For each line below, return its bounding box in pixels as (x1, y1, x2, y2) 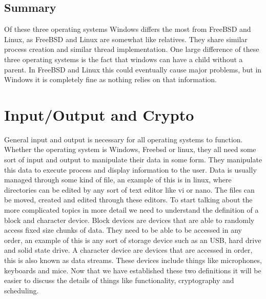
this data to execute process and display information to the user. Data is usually (4, 164, 257, 175)
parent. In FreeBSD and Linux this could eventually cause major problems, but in (4, 64, 262, 74)
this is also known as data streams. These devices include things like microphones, (4, 255, 262, 266)
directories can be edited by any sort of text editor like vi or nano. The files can (4, 184, 255, 195)
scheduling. (4, 285, 39, 295)
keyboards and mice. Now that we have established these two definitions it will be (4, 265, 261, 275)
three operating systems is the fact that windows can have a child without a (4, 53, 243, 64)
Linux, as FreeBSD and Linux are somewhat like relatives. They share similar (4, 33, 248, 44)
